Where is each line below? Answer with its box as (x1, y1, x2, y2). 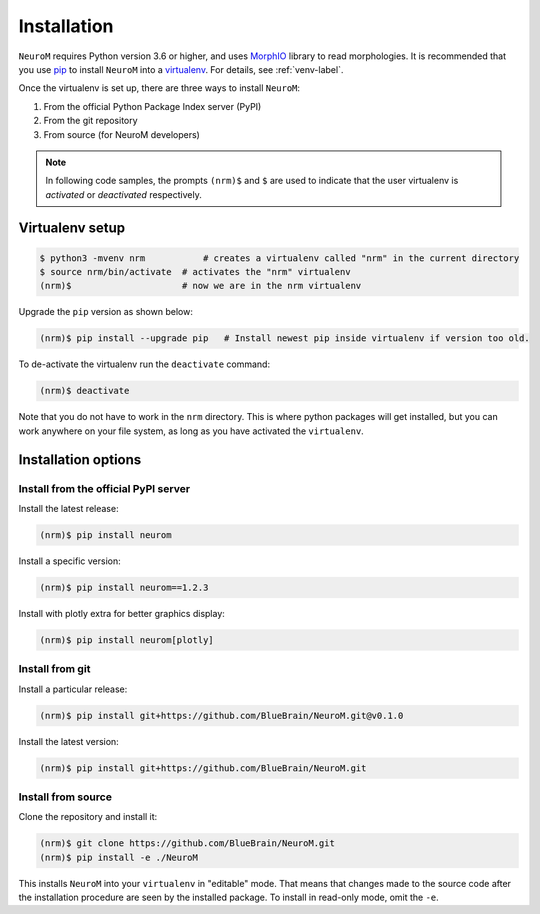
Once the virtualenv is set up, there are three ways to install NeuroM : (18, 82, 300, 94)
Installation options (18, 451, 142, 468)
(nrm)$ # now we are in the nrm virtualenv (39, 280, 362, 292)
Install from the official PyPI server (18, 481, 190, 495)
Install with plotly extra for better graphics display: (18, 607, 225, 619)
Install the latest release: (18, 502, 119, 514)
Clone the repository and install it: (18, 811, 158, 823)
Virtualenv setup (18, 220, 126, 237)
